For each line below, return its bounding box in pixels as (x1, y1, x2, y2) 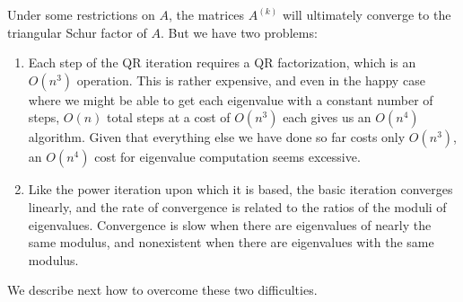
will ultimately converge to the (282, 5, 451, 23)
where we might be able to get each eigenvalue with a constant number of (28, 90, 433, 109)
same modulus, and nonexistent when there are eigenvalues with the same (28, 233, 434, 252)
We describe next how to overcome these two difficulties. (7, 280, 318, 299)
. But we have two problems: (160, 22, 318, 41)
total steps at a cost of (107, 108, 231, 127)
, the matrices (169, 5, 245, 23)
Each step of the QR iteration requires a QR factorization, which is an (28, 53, 416, 72)
